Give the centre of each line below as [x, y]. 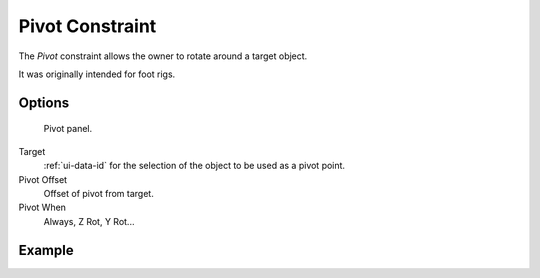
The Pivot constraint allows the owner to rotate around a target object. [163, 56]
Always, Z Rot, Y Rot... [89, 221]
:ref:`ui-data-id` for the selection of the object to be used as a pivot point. [194, 166]
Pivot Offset [43, 179]
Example [46, 250]
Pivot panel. [68, 129]
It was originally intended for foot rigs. [97, 74]
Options [44, 102]
